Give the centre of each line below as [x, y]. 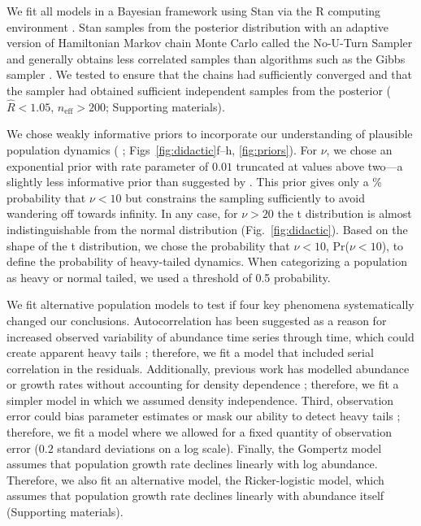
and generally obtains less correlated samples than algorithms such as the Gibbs [206, 58]
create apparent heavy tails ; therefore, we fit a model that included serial [190, 352]
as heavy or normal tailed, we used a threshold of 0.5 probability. [169, 277]
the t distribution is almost [345, 213]
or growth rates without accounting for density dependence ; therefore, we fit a [203, 384]
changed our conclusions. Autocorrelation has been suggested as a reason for [197, 320]
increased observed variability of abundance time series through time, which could [210, 336]
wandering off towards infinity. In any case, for [122, 213]
